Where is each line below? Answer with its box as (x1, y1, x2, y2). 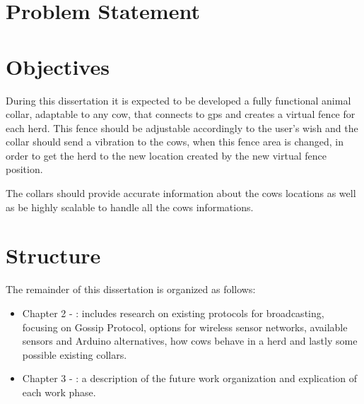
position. (6, 162, 43, 177)
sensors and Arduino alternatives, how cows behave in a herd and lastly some (22, 333, 358, 348)
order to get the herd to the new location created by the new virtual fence (6, 148, 327, 162)
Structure (6, 241, 101, 270)
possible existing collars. (22, 347, 127, 362)
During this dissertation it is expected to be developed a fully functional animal (6, 93, 351, 107)
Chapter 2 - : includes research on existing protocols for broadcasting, (22, 305, 324, 320)
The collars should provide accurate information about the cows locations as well (6, 186, 356, 201)
